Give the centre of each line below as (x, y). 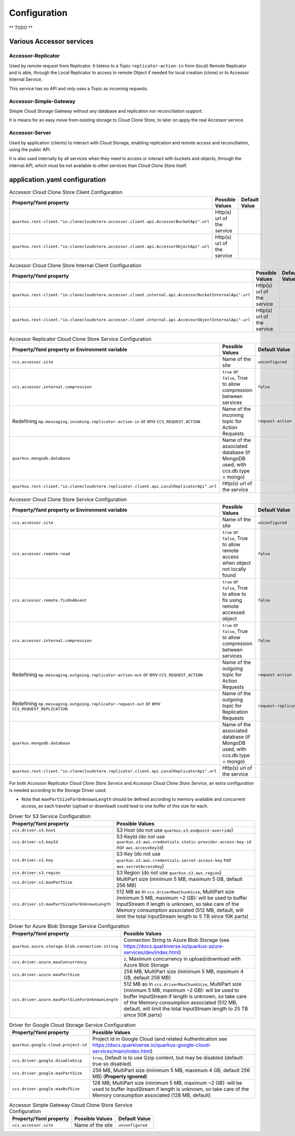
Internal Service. (26, 79)
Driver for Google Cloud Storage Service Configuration (73, 1025)
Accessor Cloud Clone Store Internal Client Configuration (75, 266)
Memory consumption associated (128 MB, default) (151, 1095)
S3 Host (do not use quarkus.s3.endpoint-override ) (175, 830)
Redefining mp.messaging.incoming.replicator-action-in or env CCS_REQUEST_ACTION (106, 421)
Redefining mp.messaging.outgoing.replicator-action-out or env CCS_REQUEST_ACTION (107, 675)
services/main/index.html (121, 1051)
